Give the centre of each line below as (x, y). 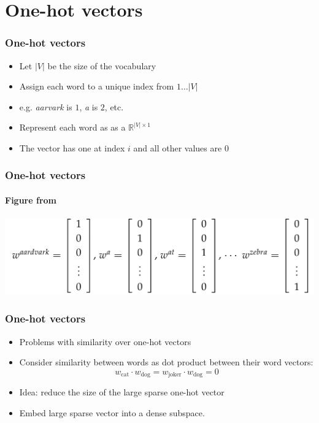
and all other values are (178, 147)
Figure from (31, 200)
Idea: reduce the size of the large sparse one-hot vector (122, 392)
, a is (89, 106)
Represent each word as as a (72, 127)
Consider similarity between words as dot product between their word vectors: (166, 362)
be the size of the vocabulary (102, 65)
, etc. (114, 106)
